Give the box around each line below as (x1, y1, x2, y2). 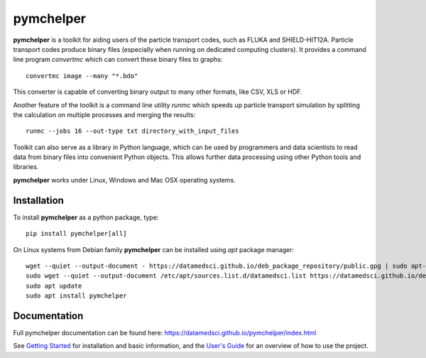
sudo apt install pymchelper (26, 292, 127, 300)
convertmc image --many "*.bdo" (26, 72, 138, 80)
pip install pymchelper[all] (26, 229, 127, 238)
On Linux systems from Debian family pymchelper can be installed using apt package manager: (13, 245, 295, 254)
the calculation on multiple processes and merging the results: (13, 110, 195, 119)
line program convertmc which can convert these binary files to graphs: (13, 55, 223, 64)
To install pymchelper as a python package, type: (13, 213, 159, 222)
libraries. (13, 163, 39, 171)
